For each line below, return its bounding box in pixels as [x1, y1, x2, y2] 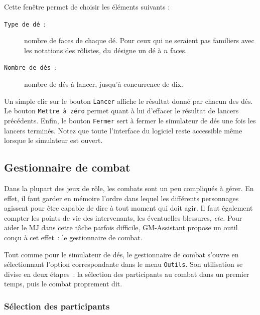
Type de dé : [4, 18, 46, 29]
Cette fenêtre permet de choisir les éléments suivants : [4, 2, 170, 12]
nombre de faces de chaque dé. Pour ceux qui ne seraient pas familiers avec [24, 35, 254, 46]
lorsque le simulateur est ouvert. [4, 135, 103, 145]
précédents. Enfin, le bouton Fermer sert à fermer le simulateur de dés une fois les [4, 115, 256, 125]
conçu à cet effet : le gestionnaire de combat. [4, 232, 143, 243]
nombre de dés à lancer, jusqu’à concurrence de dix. [24, 79, 183, 89]
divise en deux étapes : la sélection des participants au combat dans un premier [4, 268, 249, 279]
